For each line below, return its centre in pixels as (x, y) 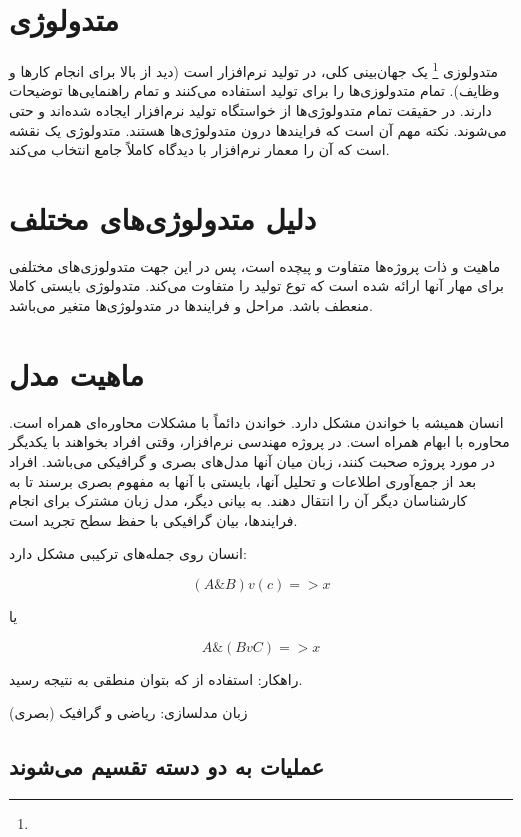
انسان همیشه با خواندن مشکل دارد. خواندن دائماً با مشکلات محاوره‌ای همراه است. (256, 421)
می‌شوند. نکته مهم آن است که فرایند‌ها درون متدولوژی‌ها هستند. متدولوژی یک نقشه (258, 129)
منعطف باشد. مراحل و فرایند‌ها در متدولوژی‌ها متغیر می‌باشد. (191, 305)
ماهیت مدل (77, 373)
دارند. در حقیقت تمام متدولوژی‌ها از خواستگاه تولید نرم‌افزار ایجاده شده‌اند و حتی (250, 109)
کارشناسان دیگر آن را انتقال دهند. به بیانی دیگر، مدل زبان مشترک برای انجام (238, 500)
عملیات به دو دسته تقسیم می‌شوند (167, 766)
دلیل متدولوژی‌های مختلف (163, 217)
